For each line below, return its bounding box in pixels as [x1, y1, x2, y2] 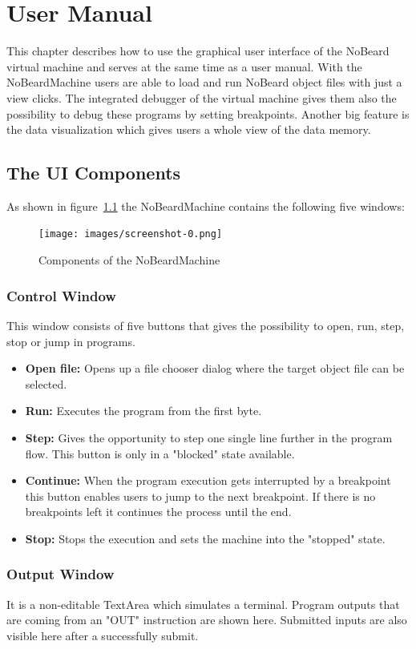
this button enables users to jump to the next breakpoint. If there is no [25, 487, 376, 504]
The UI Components [6, 160, 181, 185]
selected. [25, 375, 67, 392]
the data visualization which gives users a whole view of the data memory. [6, 121, 371, 138]
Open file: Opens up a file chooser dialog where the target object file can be [25, 360, 405, 377]
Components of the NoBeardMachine [38, 252, 220, 268]
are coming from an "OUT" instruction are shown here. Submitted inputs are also [6, 611, 407, 628]
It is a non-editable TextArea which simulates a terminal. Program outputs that [6, 595, 400, 612]
